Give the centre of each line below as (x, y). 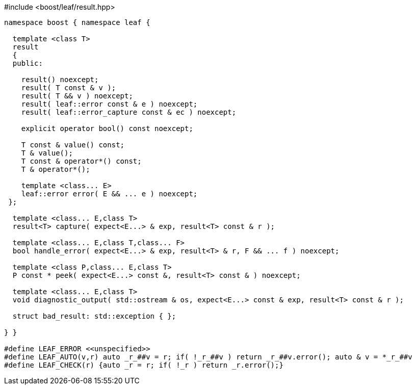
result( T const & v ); (69, 88)
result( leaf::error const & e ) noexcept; (109, 104)
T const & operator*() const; (81, 161)
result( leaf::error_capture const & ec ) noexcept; (129, 112)
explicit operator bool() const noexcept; (107, 128)
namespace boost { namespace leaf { (77, 22)
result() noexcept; (60, 80)
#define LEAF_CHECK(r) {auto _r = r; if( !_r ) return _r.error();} (144, 365)
